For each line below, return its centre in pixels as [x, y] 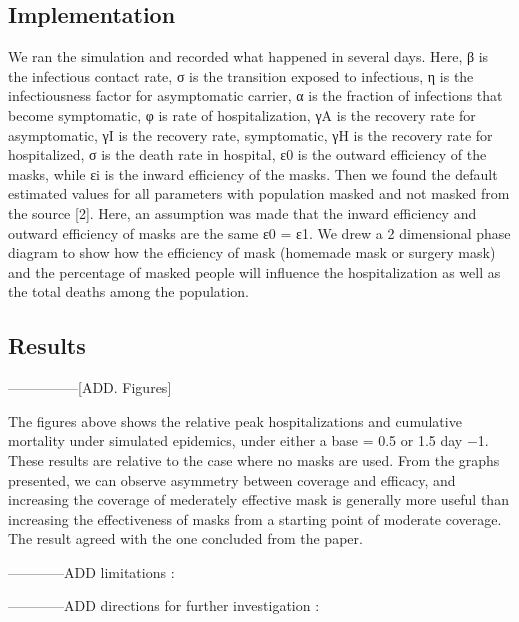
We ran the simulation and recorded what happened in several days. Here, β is [248, 56]
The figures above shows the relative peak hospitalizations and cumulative [235, 420]
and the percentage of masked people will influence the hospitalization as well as [254, 271]
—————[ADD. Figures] [90, 387]
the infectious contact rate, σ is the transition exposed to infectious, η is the [241, 75]
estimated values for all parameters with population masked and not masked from [259, 193]
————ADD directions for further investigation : [164, 605]
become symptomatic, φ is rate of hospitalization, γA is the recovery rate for [242, 114]
